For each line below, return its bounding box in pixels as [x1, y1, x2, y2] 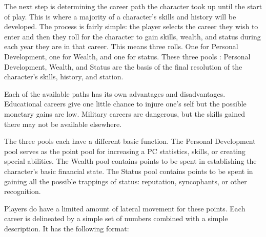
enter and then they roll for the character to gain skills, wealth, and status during [4, 31, 261, 41]
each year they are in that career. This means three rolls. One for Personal [4, 41, 238, 52]
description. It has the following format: [4, 223, 129, 233]
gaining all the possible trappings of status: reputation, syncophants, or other [4, 176, 247, 186]
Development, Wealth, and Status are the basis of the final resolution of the [4, 61, 242, 72]
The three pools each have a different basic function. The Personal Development [4, 136, 256, 146]
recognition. [4, 186, 41, 197]
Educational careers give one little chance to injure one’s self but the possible [4, 98, 247, 109]
